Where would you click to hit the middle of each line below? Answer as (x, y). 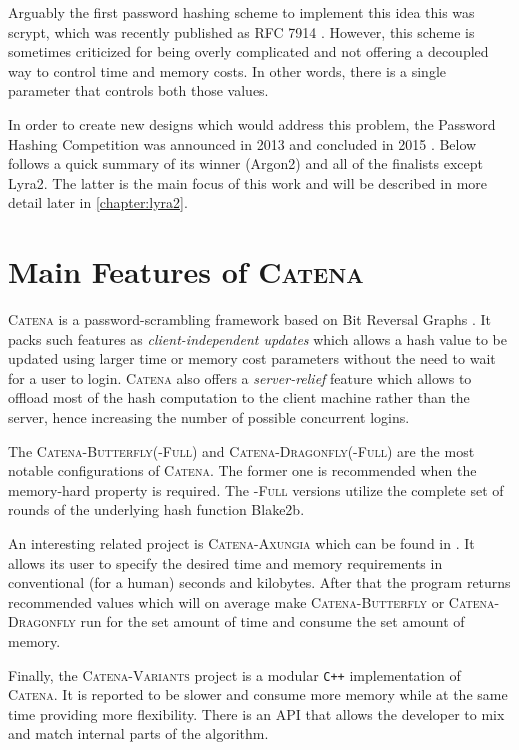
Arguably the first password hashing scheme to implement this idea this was (241, 12)
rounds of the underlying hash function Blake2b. (156, 509)
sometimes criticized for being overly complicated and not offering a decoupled (248, 51)
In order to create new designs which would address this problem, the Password (252, 123)
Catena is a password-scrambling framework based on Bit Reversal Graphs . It (249, 319)
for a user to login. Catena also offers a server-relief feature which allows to (240, 377)
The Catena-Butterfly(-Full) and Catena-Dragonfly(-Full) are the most (241, 450)
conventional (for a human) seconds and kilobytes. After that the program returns (259, 582)
